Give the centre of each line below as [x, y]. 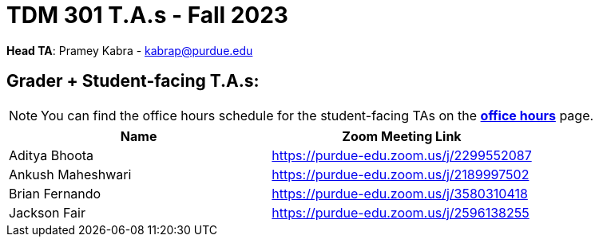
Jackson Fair [47, 212]
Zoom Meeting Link [402, 136]
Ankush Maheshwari [70, 174]
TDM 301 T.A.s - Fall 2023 [147, 15]
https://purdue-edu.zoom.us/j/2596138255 [401, 212]
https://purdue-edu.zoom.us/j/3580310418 [400, 193]
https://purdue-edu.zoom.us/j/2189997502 [401, 174]
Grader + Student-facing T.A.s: [133, 81]
